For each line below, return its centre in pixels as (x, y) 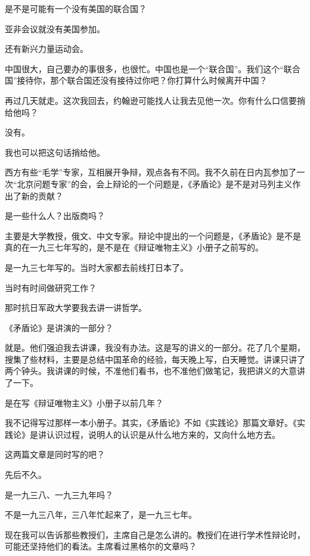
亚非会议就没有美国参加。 (55, 28)
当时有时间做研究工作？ (51, 287)
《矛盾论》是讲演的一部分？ (59, 327)
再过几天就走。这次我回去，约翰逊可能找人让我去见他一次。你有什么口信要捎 (155, 100)
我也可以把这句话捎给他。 (55, 152)
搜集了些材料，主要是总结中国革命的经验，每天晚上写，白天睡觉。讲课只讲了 (155, 359)
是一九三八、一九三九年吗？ (59, 494)
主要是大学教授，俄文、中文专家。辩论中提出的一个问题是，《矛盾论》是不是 (153, 235)
